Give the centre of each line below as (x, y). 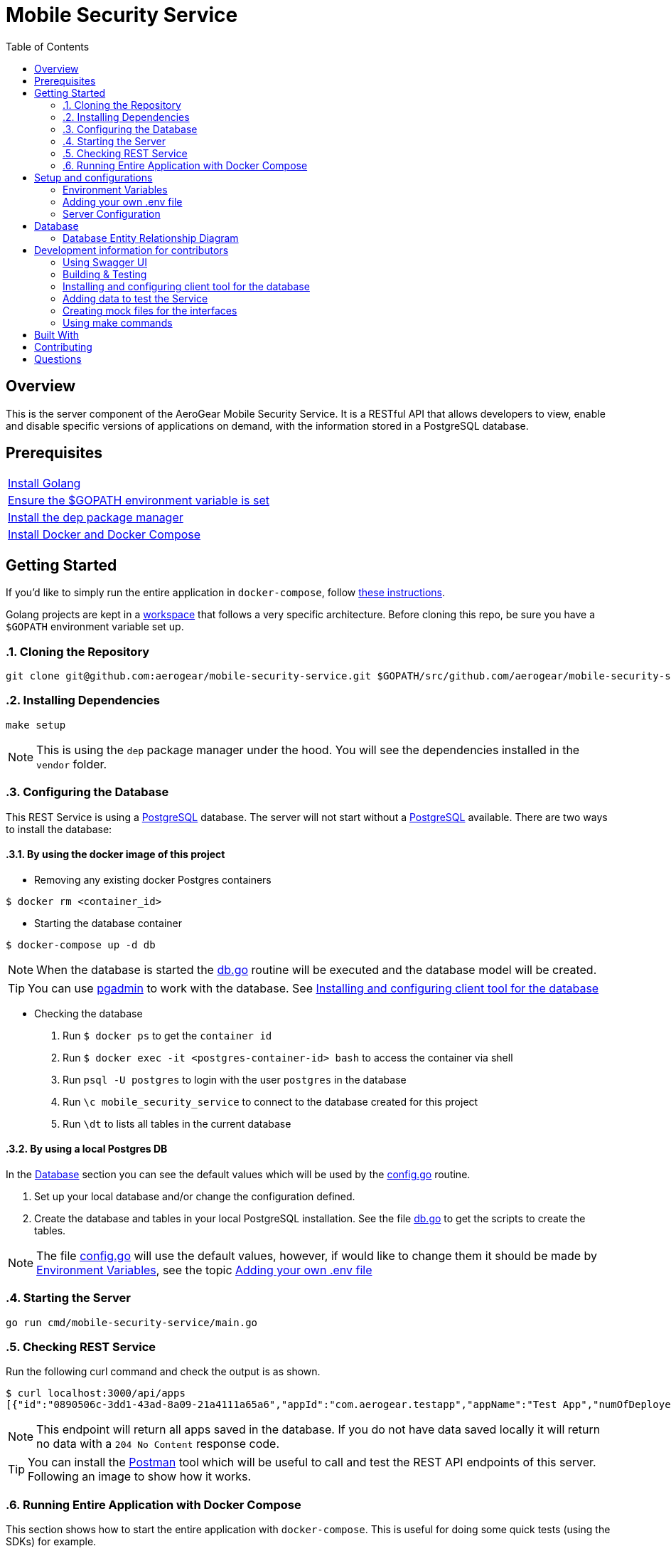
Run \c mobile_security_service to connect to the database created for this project (270, 1101)
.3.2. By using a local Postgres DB (87, 1149)
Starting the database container (108, 923)
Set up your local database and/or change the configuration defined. (195, 1196)
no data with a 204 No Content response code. (158, 1444)
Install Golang (44, 483)
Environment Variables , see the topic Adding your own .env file (204, 1270)
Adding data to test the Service (135, 298)
